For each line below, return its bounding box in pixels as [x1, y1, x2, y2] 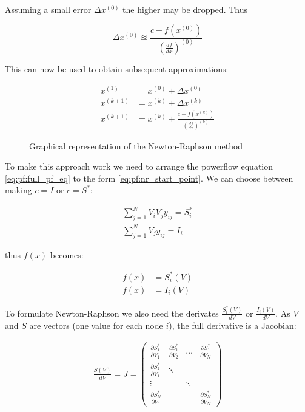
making [5, 184, 32, 196]
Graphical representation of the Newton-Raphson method [29, 139, 243, 152]
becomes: [50, 248, 84, 261]
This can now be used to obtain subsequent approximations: [5, 62, 229, 75]
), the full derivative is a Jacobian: [169, 318, 297, 331]
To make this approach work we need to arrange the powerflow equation [5, 160, 273, 173]
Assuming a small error [5, 3, 92, 15]
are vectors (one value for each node [29, 318, 163, 331]
